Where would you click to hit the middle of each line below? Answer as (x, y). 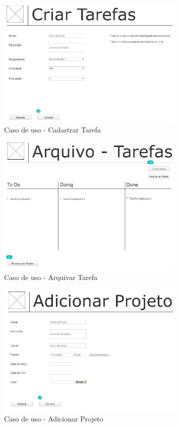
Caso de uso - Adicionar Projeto (54, 419)
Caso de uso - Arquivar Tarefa (51, 277)
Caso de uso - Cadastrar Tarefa (52, 129)
